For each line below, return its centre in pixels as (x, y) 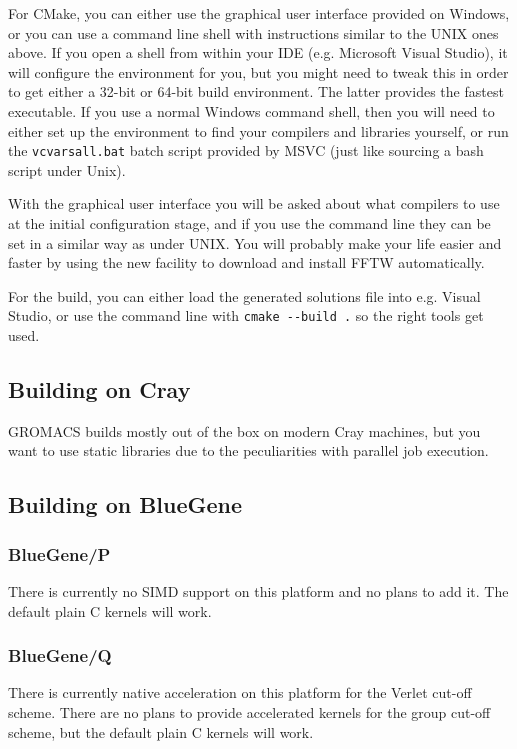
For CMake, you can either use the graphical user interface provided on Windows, (259, 13)
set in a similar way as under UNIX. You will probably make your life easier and (255, 242)
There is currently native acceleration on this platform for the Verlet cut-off (240, 692)
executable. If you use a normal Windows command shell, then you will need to (251, 110)
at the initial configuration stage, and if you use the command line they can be (249, 223)
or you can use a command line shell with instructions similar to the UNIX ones (253, 32)
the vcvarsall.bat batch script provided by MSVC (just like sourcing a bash (246, 150)
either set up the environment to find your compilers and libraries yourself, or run (258, 130)
